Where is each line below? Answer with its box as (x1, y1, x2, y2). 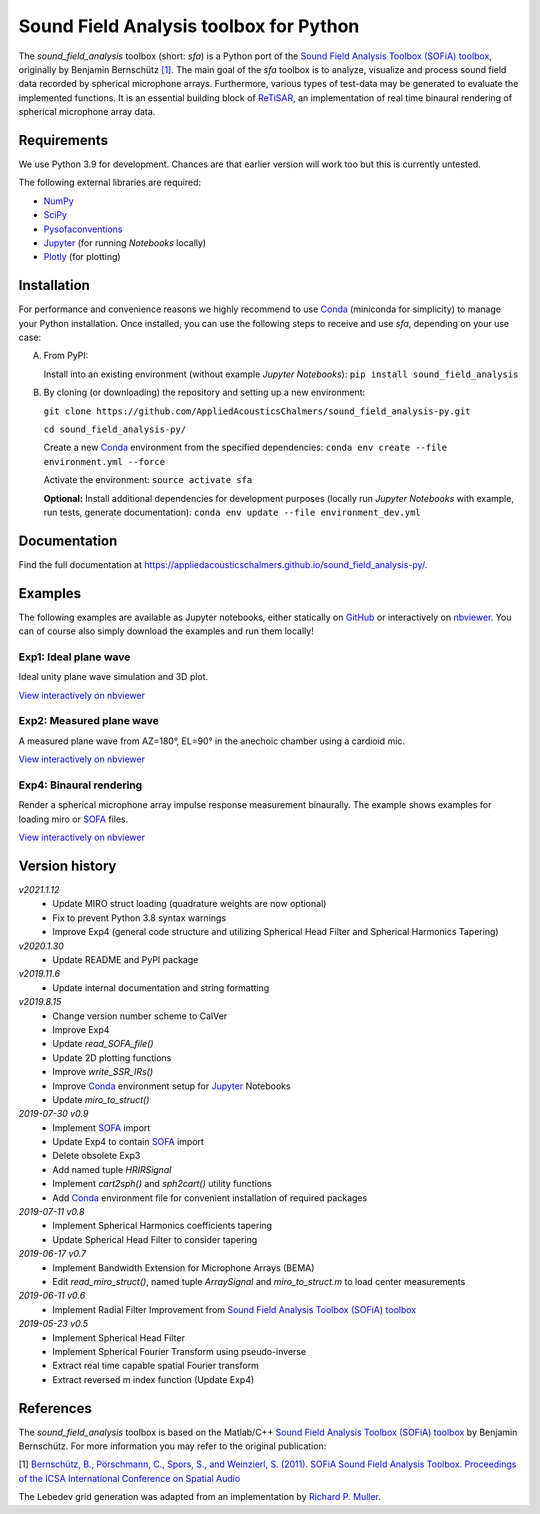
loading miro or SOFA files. (18, 813, 129, 825)
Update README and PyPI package (52, 954, 199, 965)
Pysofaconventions (43, 223, 123, 235)
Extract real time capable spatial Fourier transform (52, 1360, 260, 1372)
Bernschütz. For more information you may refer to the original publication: (18, 1440, 327, 1452)
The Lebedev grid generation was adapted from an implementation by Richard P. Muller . (18, 1491, 382, 1503)
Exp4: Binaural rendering (18, 778, 143, 792)
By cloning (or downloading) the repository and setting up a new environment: (43, 386, 366, 399)
